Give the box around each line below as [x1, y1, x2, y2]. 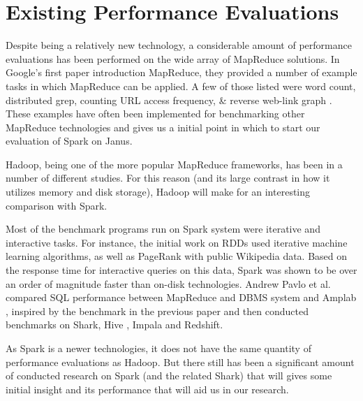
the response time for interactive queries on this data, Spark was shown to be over [6, 263, 357, 277]
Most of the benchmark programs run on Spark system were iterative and [6, 221, 320, 236]
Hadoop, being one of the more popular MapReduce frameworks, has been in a [6, 156, 343, 171]
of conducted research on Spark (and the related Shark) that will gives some [6, 368, 332, 383]
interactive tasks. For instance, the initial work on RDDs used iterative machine [6, 235, 348, 249]
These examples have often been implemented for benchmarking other [6, 106, 305, 121]
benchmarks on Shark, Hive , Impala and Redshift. [6, 317, 223, 332]
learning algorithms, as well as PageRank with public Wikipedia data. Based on [6, 249, 348, 263]
